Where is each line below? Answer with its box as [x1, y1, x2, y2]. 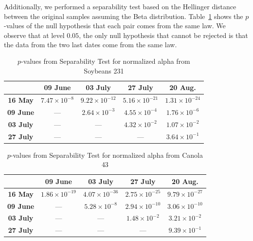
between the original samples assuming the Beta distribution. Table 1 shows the [4, 11, 243, 21]
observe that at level [4, 30, 65, 40]
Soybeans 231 [84, 65, 124, 75]
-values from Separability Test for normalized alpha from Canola [10, 149, 203, 160]
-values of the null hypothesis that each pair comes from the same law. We [4, 20, 226, 31]
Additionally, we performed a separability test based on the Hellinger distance [4, 1, 236, 11]
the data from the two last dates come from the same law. [4, 39, 177, 50]
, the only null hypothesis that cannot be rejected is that [79, 30, 248, 40]
